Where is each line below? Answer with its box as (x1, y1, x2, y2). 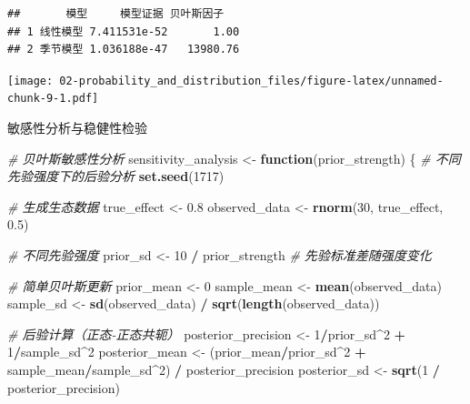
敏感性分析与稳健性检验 (7, 118, 147, 137)
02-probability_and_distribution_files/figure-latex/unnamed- (59, 74, 444, 87)
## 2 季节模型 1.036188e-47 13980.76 (7, 43, 240, 56)
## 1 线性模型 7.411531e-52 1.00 (7, 25, 240, 38)
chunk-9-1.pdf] (7, 92, 99, 106)
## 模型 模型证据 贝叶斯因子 (7, 7, 225, 20)
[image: (7, 74, 54, 87)
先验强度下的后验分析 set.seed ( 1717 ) (7, 167, 225, 186)
